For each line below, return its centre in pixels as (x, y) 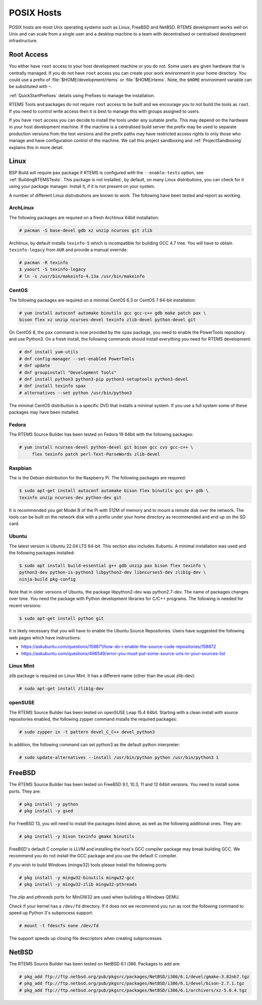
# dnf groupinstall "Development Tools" (68, 372)
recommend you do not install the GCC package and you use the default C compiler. (93, 856)
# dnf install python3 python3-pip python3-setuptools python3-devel (104, 379)
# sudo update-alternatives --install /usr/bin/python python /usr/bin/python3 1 (119, 757)
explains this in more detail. (36, 147)
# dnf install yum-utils (49, 352)
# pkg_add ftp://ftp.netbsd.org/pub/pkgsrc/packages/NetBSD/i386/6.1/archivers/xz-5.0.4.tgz (133, 990)
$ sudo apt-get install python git (61, 618)
